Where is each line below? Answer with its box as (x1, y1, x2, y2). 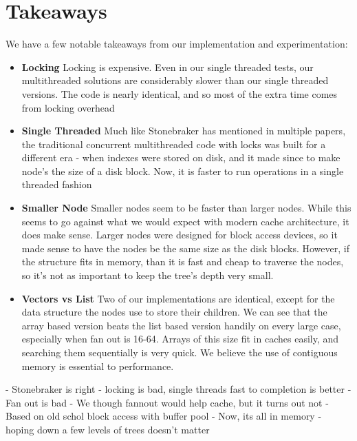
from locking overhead (21, 100, 115, 114)
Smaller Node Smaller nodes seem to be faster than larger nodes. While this (21, 201, 351, 215)
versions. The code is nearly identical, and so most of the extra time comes (21, 86, 338, 101)
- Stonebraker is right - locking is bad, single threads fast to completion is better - (6, 382, 351, 396)
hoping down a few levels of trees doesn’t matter (6, 422, 210, 436)
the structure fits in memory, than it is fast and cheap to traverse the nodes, (21, 254, 344, 269)
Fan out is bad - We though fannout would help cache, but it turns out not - (6, 395, 329, 409)
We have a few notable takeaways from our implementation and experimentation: (6, 37, 348, 51)
